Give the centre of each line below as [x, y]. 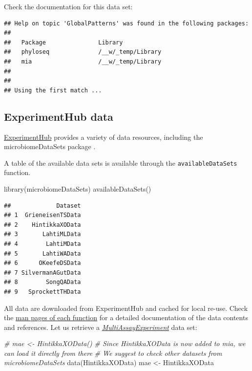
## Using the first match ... [53, 90]
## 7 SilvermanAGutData [42, 273]
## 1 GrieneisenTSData [42, 215]
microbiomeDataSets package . [50, 146]
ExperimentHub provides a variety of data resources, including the [104, 137]
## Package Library [63, 42]
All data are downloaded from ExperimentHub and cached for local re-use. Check [126, 308]
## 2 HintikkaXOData [42, 225]
